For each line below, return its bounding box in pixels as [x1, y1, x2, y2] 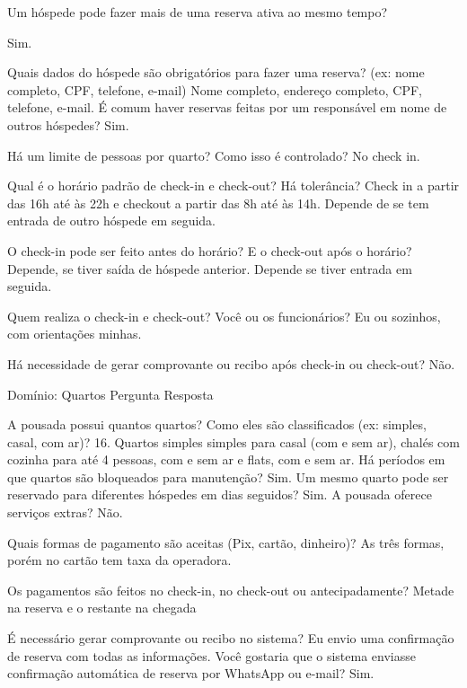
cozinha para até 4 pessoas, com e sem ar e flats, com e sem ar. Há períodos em [7, 450, 445, 469]
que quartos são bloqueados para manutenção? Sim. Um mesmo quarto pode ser [7, 467, 449, 486]
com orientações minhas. [7, 324, 142, 343]
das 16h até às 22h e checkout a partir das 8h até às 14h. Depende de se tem [7, 193, 429, 212]
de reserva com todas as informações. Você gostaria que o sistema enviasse [7, 646, 416, 665]
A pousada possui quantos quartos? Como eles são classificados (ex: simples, [7, 415, 427, 434]
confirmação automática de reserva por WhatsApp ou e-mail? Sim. [7, 664, 374, 683]
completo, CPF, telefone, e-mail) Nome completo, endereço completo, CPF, [7, 80, 422, 99]
